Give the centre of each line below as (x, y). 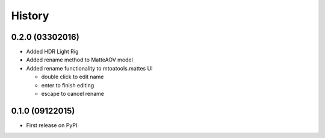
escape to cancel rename (73, 94)
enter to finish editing (68, 85)
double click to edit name (73, 77)
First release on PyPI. (53, 125)
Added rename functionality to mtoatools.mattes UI (89, 68)
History (30, 16)
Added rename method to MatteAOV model (80, 60)
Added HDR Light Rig (52, 52)
